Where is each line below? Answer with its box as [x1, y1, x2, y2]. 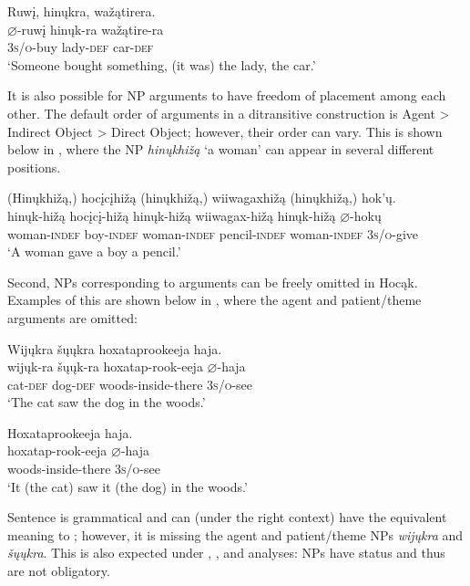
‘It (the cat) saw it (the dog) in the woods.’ [7, 476, 248, 496]
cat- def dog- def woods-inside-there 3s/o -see [7, 374, 253, 393]
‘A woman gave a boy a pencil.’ [7, 242, 181, 261]
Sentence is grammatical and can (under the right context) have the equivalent [7, 508, 447, 527]
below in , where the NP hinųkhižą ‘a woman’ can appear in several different [7, 140, 434, 159]
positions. [7, 157, 61, 176]
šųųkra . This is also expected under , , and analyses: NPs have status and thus [7, 543, 445, 562]
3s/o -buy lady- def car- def [7, 37, 154, 57]
